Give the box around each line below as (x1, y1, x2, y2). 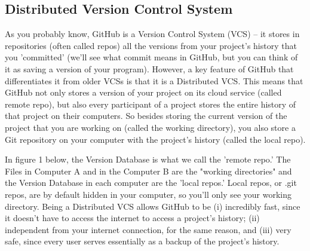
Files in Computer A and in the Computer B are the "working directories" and (5, 164, 292, 177)
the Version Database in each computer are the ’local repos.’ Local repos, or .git (5, 176, 297, 189)
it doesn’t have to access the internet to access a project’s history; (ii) (5, 212, 260, 224)
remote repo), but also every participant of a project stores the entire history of (5, 97, 296, 110)
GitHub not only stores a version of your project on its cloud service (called (5, 86, 282, 99)
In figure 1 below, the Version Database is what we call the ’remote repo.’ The (5, 153, 291, 166)
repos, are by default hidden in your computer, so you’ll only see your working (5, 188, 292, 200)
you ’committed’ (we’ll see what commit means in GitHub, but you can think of (5, 51, 298, 63)
